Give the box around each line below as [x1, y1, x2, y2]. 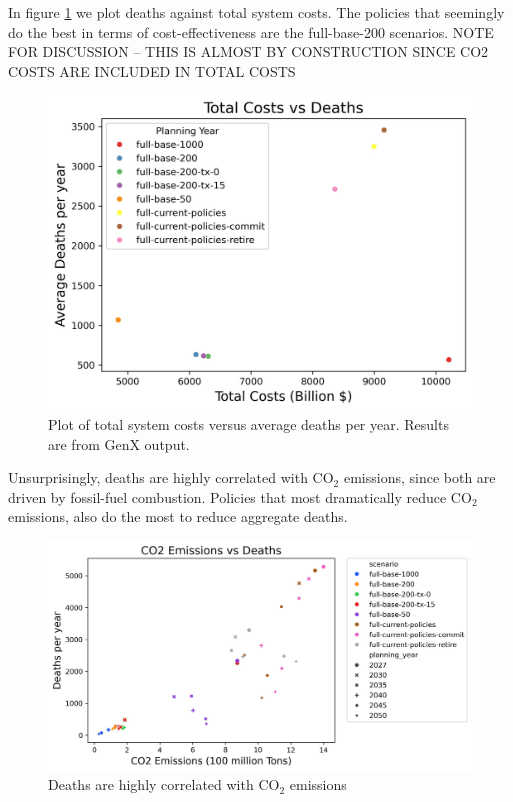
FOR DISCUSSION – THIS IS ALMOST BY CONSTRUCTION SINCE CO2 [8, 41, 489, 62]
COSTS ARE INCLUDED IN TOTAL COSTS [8, 60, 296, 81]
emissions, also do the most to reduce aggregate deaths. [8, 506, 348, 527]
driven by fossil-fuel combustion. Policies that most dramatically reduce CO [8, 486, 472, 507]
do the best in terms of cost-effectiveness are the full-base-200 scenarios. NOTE [8, 21, 494, 42]
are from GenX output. [48, 433, 190, 454]
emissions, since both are [343, 467, 496, 488]
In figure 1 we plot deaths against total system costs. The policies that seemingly [8, 2, 505, 22]
